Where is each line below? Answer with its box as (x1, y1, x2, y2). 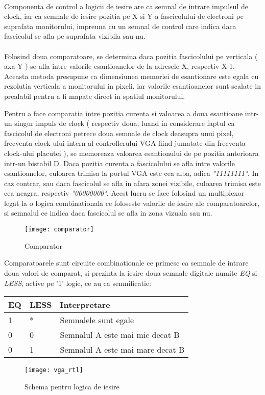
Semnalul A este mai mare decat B (60, 344, 185, 356)
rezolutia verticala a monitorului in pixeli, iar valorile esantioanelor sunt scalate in (4, 81, 261, 91)
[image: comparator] (25, 226, 94, 233)
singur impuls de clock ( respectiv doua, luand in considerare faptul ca (14, 118, 235, 128)
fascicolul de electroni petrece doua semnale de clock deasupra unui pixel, (4, 127, 234, 138)
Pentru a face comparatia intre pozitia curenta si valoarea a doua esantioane (4, 108, 243, 118)
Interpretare (60, 299, 110, 311)
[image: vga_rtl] (25, 366, 83, 374)
